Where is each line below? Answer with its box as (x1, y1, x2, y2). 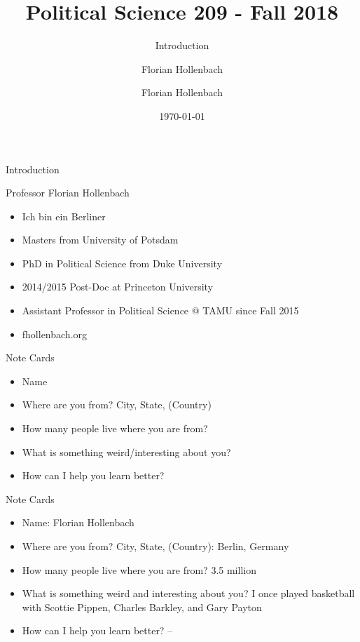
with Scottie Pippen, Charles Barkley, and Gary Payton (22, 599, 262, 614)
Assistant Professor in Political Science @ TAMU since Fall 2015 (22, 303, 299, 318)
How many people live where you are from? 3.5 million (22, 562, 256, 577)
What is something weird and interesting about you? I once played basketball (22, 586, 355, 601)
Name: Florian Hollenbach (22, 515, 134, 530)
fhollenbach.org (22, 326, 88, 341)
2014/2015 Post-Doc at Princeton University (22, 279, 214, 294)
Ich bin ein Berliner (22, 208, 106, 223)
